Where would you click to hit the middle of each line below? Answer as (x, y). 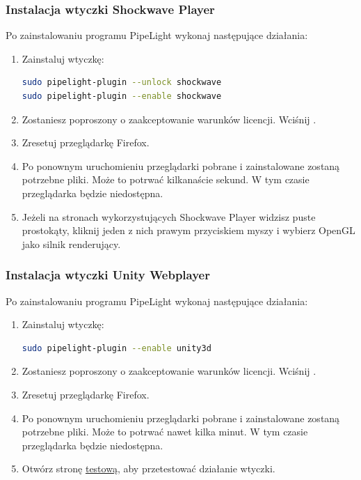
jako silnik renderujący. (71, 243)
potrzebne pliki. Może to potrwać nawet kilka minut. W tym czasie (165, 432)
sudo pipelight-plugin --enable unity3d (117, 348)
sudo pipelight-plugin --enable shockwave (122, 96)
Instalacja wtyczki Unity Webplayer (108, 275)
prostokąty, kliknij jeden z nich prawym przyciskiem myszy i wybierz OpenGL (188, 230)
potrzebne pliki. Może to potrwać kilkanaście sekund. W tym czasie (166, 179)
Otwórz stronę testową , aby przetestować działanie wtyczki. (149, 469)
